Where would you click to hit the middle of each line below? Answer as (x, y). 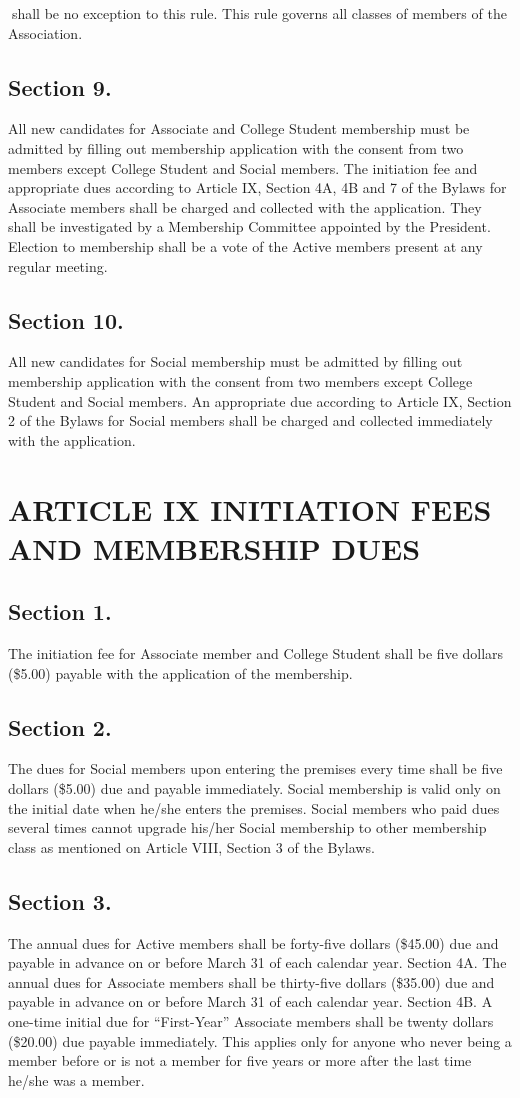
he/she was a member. (76, 1079)
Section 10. (66, 319)
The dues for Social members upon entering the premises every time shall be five (255, 768)
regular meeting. (58, 265)
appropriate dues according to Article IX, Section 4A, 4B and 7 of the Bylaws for (257, 187)
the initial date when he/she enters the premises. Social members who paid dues (254, 807)
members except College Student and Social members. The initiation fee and (243, 167)
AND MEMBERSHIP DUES (214, 547)
